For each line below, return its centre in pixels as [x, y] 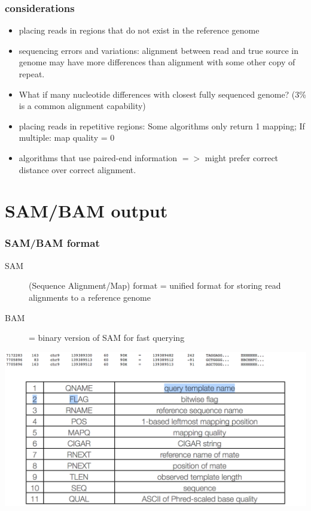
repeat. [32, 74]
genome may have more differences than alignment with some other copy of [157, 62]
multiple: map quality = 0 [67, 137]
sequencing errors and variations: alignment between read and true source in [159, 50]
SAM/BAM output [86, 211]
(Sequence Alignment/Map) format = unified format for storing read [155, 285]
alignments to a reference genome [90, 297]
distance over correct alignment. [77, 169]
